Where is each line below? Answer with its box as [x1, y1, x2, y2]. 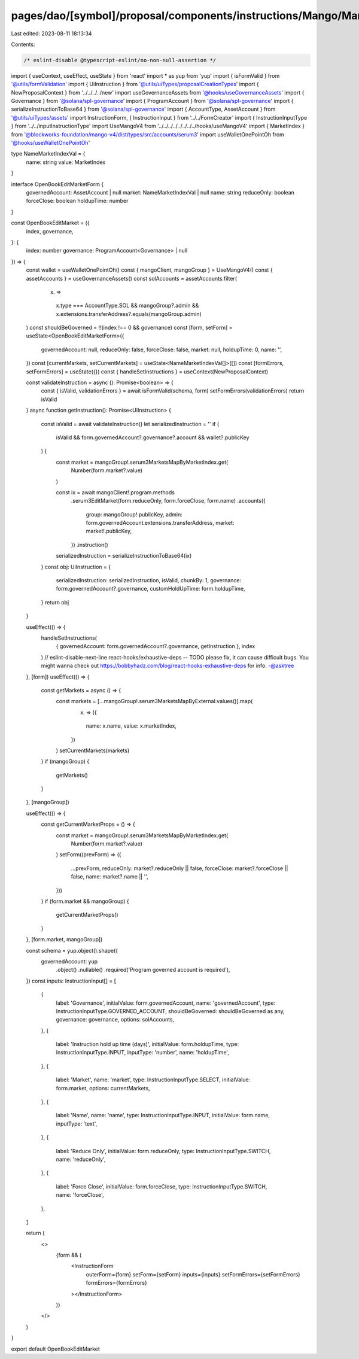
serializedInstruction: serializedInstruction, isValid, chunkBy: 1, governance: [56, 577, 242, 584]
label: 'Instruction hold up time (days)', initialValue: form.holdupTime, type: [56, 1041, 239, 1048]
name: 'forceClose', [56, 1191, 104, 1199]
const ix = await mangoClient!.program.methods [56, 488, 175, 496]
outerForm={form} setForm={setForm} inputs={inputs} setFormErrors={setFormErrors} [86, 1270, 300, 1278]
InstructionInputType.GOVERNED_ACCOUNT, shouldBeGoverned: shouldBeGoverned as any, [56, 1007, 285, 1014]
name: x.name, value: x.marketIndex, [86, 722, 177, 729]
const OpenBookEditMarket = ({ [11, 219, 90, 227]
